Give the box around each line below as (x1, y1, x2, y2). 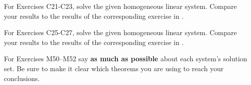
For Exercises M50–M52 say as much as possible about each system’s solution (4, 53, 248, 64)
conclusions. (4, 73, 40, 83)
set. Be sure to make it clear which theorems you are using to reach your (4, 63, 224, 73)
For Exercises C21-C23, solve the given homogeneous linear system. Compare (4, 1, 237, 11)
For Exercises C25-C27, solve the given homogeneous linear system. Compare (4, 27, 237, 38)
